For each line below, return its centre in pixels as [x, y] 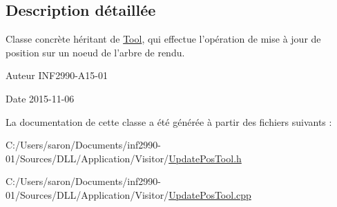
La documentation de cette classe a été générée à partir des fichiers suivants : [169, 121]
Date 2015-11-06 [40, 98]
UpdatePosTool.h [205, 158]
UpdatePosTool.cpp [210, 194]
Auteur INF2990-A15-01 [57, 75]
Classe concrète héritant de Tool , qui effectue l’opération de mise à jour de [163, 39]
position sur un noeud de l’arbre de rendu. [95, 52]
